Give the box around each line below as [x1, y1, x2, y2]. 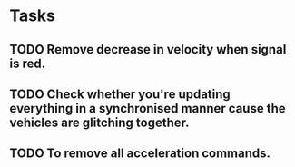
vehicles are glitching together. [9, 114, 190, 130]
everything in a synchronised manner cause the [9, 101, 286, 116]
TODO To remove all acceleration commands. [9, 146, 270, 162]
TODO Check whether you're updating [9, 86, 231, 102]
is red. [9, 55, 46, 71]
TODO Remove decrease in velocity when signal [9, 42, 287, 57]
